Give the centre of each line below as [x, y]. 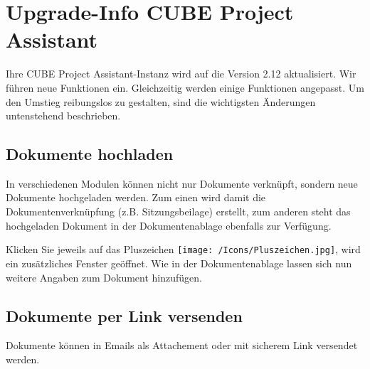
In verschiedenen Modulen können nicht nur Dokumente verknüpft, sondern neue [182, 183]
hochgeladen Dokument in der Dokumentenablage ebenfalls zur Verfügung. [169, 225]
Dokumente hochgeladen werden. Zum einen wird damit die [136, 197]
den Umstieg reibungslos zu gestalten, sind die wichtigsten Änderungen [161, 101]
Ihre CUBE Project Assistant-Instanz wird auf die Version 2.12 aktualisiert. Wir [181, 74]
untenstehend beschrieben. [63, 116]
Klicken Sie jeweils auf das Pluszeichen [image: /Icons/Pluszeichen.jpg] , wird [183, 249]
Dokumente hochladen [90, 154]
